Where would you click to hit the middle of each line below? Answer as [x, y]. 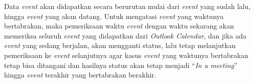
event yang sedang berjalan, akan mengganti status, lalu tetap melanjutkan [120, 45]
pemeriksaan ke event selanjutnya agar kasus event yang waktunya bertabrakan [126, 55]
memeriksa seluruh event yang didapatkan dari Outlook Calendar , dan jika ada [125, 35]
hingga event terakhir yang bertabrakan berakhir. [80, 75]
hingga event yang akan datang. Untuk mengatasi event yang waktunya [114, 16]
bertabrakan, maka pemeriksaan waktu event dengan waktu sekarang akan [119, 26]
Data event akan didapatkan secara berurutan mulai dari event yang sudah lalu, [127, 6]
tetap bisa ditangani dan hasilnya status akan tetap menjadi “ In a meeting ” [121, 65]
